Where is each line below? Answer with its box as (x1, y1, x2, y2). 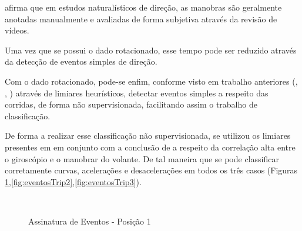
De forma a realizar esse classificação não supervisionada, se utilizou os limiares (5, 129, 291, 142)
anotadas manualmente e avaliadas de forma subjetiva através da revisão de (5, 12, 277, 25)
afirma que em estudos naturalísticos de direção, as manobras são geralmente (5, 1, 282, 13)
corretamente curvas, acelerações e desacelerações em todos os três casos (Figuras (5, 164, 298, 176)
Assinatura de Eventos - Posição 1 (28, 215, 151, 227)
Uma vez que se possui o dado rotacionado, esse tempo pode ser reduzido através (5, 43, 297, 56)
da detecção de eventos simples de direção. (5, 55, 157, 68)
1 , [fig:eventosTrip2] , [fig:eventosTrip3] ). (5, 175, 142, 188)
